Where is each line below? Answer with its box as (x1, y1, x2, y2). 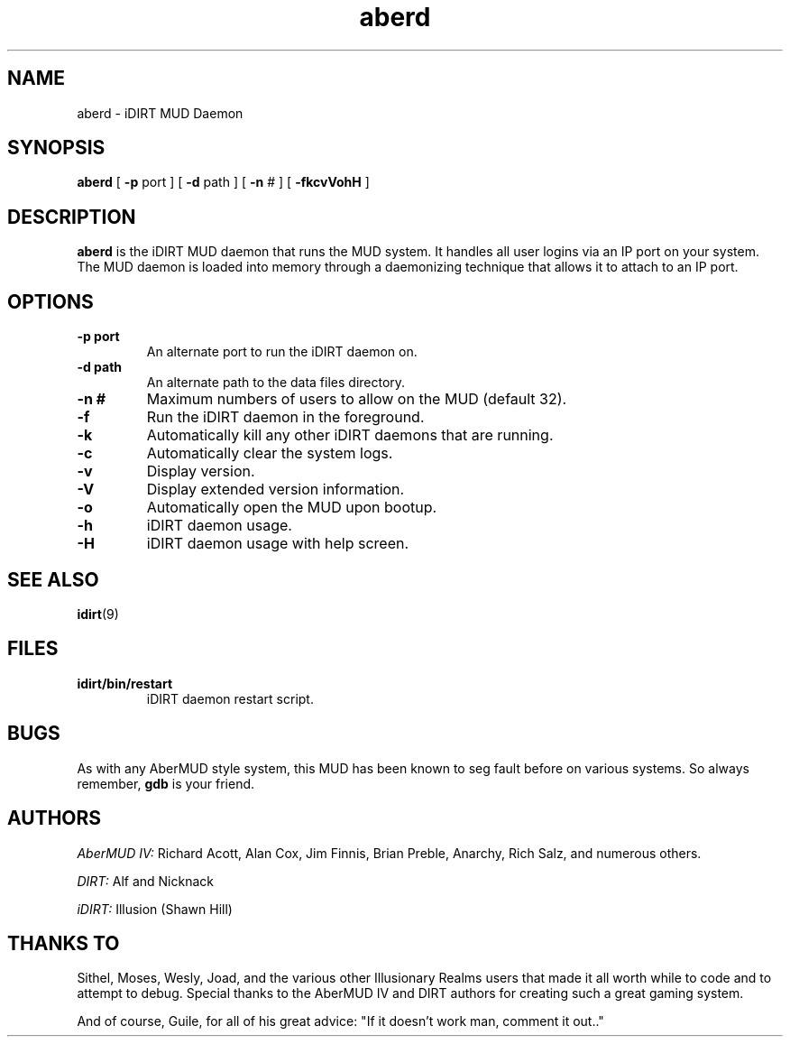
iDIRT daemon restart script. (146, 690, 314, 707)
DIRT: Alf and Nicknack (77, 873, 214, 889)
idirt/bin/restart (77, 675, 173, 691)
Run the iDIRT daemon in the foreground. (146, 408, 425, 427)
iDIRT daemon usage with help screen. (146, 534, 409, 553)
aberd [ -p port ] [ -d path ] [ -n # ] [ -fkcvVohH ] (77, 174, 370, 190)
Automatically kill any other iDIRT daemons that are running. (146, 426, 554, 445)
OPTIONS (7, 290, 94, 313)
